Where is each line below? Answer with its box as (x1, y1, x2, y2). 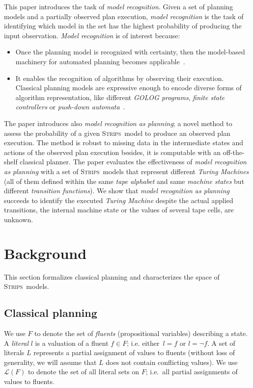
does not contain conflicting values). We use (106, 357, 238, 367)
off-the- (223, 147, 245, 157)
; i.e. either (127, 337, 160, 348)
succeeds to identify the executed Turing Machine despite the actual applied (4, 195, 233, 205)
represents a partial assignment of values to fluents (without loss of (33, 347, 235, 358)
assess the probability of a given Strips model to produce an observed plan (4, 128, 230, 138)
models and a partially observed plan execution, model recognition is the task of (4, 11, 244, 21)
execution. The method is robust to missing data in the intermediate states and (4, 137, 244, 148)
